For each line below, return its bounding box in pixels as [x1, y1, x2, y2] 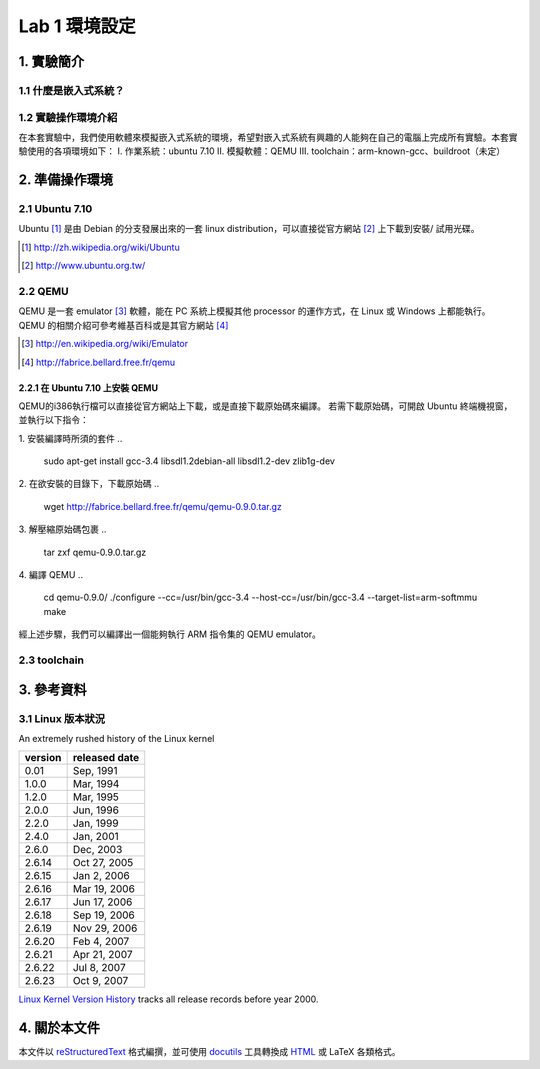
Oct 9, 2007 [72, 974, 129, 988]
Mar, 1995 [72, 790, 120, 804]
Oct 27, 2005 [72, 856, 134, 870]
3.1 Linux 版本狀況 [18, 711, 105, 725]
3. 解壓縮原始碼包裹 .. [18, 523, 107, 535]
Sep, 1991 [72, 764, 118, 778]
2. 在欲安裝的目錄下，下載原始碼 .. [18, 478, 160, 490]
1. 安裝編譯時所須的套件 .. [18, 432, 123, 444]
